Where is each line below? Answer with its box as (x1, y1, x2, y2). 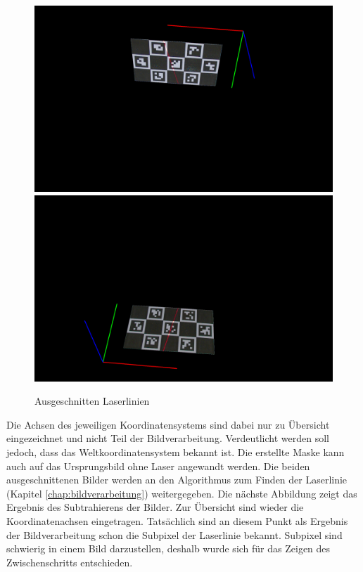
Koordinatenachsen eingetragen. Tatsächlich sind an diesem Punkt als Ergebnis (6, 513, 348, 528)
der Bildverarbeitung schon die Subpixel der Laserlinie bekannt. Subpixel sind (6, 527, 343, 542)
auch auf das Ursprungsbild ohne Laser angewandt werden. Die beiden (6, 458, 310, 473)
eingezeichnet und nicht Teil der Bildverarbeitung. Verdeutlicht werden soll (6, 431, 329, 446)
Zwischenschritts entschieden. (6, 554, 133, 569)
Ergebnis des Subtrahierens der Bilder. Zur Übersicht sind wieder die (6, 500, 304, 514)
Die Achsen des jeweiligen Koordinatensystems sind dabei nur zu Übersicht (6, 417, 330, 431)
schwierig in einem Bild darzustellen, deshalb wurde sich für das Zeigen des (6, 541, 331, 556)
